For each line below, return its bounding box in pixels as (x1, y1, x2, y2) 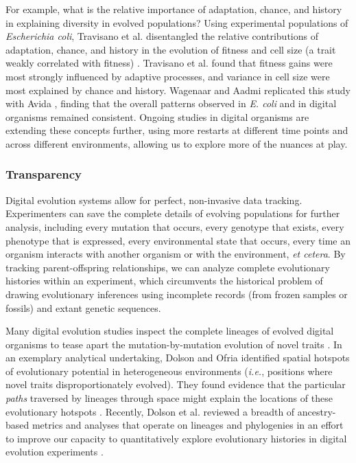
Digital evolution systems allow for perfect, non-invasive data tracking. (5, 192, 302, 207)
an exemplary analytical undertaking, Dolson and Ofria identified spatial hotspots (5, 350, 350, 365)
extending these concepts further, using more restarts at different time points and (5, 123, 348, 137)
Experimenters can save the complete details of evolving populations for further (5, 206, 340, 221)
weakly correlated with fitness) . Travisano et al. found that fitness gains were (5, 56, 333, 70)
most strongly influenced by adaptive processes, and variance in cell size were (5, 69, 330, 83)
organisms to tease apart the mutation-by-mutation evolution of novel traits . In (5, 337, 342, 351)
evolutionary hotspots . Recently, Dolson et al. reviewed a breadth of (5, 404, 295, 418)
